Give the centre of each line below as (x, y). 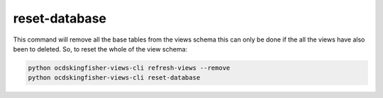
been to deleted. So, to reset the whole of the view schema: (100, 49)
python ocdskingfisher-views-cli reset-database (114, 78)
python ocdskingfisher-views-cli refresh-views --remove (129, 68)
